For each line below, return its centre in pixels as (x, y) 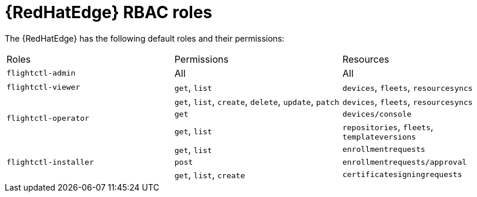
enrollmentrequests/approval (404, 162)
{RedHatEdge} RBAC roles (109, 12)
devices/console (377, 114)
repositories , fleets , (388, 126)
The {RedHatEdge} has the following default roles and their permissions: (145, 38)
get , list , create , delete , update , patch (257, 101)
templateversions (379, 137)
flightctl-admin (41, 73)
